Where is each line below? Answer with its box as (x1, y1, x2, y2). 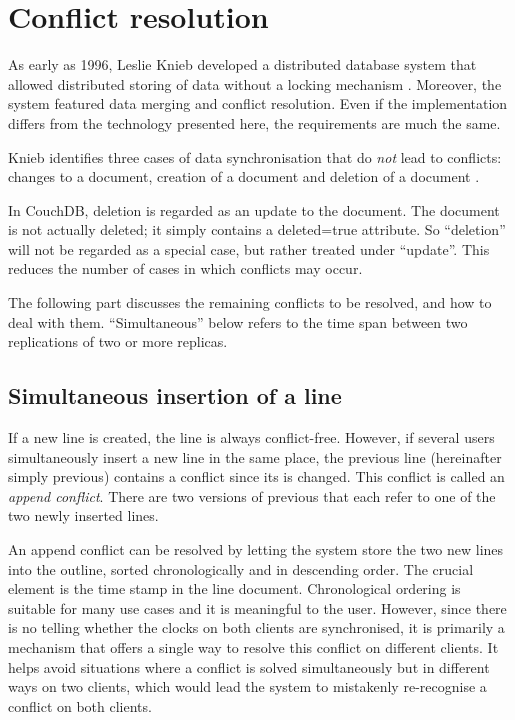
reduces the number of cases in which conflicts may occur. (8, 258, 363, 279)
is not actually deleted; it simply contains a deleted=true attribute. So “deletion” (8, 219, 506, 240)
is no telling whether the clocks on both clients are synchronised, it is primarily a (8, 617, 505, 638)
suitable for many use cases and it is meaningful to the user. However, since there (8, 597, 507, 618)
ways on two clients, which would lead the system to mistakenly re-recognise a (8, 676, 487, 697)
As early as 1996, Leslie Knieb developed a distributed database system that (8, 54, 477, 75)
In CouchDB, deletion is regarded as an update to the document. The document (8, 199, 500, 220)
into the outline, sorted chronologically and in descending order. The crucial (8, 558, 474, 579)
